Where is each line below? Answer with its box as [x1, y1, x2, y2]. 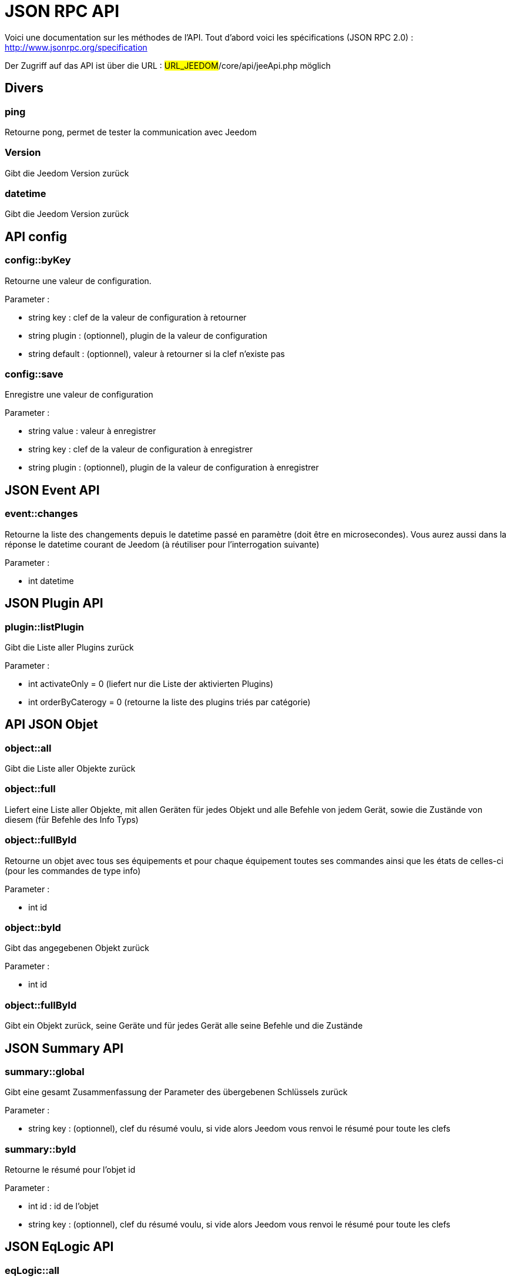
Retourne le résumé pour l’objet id [5, 1165, 136, 1175]
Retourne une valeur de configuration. [5, 275, 152, 286]
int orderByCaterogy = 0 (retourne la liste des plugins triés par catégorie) [28, 696, 311, 707]
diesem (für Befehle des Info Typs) [5, 814, 139, 825]
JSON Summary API [5, 1040, 124, 1056]
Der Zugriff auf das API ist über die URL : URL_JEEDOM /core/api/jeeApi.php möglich [5, 60, 331, 71]
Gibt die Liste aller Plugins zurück [5, 642, 134, 652]
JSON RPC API [5, 1, 120, 21]
